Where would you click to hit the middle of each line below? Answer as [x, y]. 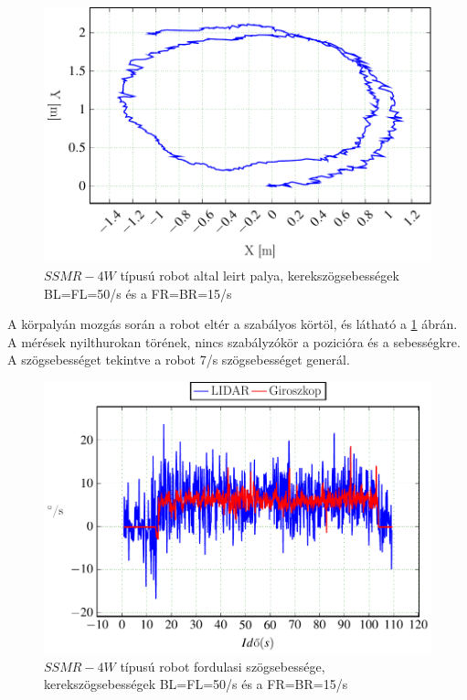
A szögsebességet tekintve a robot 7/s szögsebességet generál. [179, 360]
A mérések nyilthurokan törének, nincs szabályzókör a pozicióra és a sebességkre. [234, 341]
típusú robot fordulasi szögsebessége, [223, 666]
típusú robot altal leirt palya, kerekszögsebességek [260, 275]
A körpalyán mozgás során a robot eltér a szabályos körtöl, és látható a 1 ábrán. [233, 324]
